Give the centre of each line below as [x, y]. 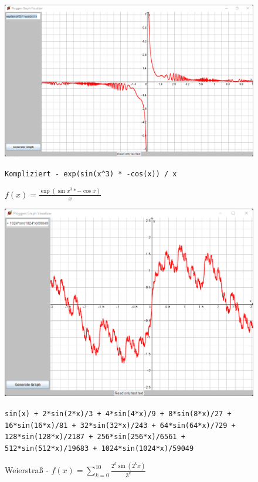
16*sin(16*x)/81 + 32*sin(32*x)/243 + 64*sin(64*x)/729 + [120, 425]
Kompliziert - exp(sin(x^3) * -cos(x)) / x [91, 174]
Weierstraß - [27, 470]
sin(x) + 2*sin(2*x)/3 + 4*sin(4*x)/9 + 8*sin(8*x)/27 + [118, 414]
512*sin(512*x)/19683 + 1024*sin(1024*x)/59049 [99, 449]
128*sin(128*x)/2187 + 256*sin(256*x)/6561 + [95, 437]
